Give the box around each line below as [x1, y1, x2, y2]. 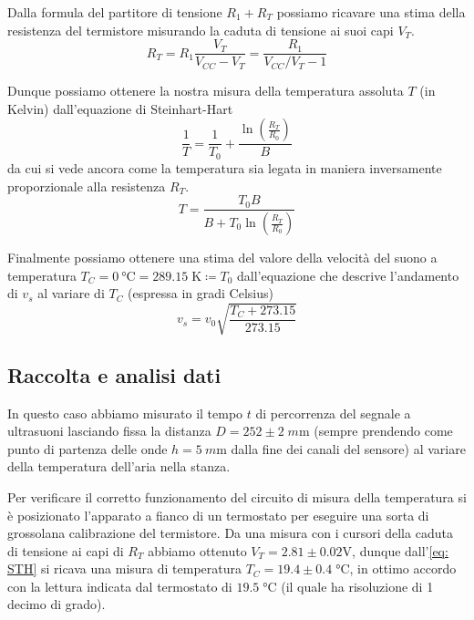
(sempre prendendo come [314, 421, 453, 440]
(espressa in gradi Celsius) [128, 284, 273, 303]
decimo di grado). [7, 594, 106, 614]
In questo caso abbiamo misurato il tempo [7, 403, 243, 422]
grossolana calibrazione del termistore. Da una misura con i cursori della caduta [7, 523, 453, 542]
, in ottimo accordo [349, 559, 457, 578]
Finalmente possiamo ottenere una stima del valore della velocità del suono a [7, 248, 438, 267]
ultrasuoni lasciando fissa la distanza [7, 421, 211, 440]
